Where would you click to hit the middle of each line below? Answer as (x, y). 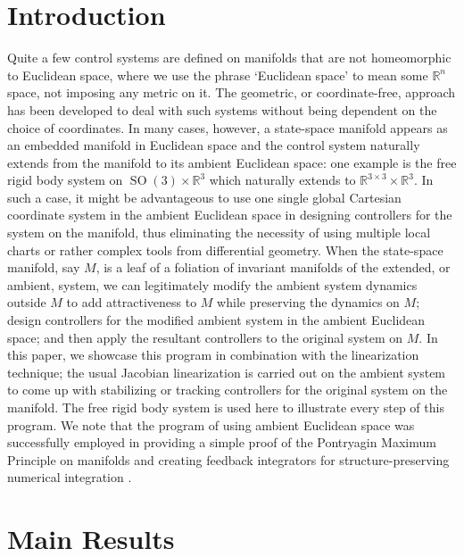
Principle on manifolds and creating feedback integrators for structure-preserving (228, 459)
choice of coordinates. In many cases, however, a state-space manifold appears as (228, 127)
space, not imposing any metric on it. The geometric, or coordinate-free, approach (232, 92)
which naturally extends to (282, 180)
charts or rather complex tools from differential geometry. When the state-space (225, 249)
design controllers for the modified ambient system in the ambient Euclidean (216, 320)
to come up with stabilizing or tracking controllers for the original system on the (228, 390)
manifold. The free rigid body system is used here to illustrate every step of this (226, 407)
